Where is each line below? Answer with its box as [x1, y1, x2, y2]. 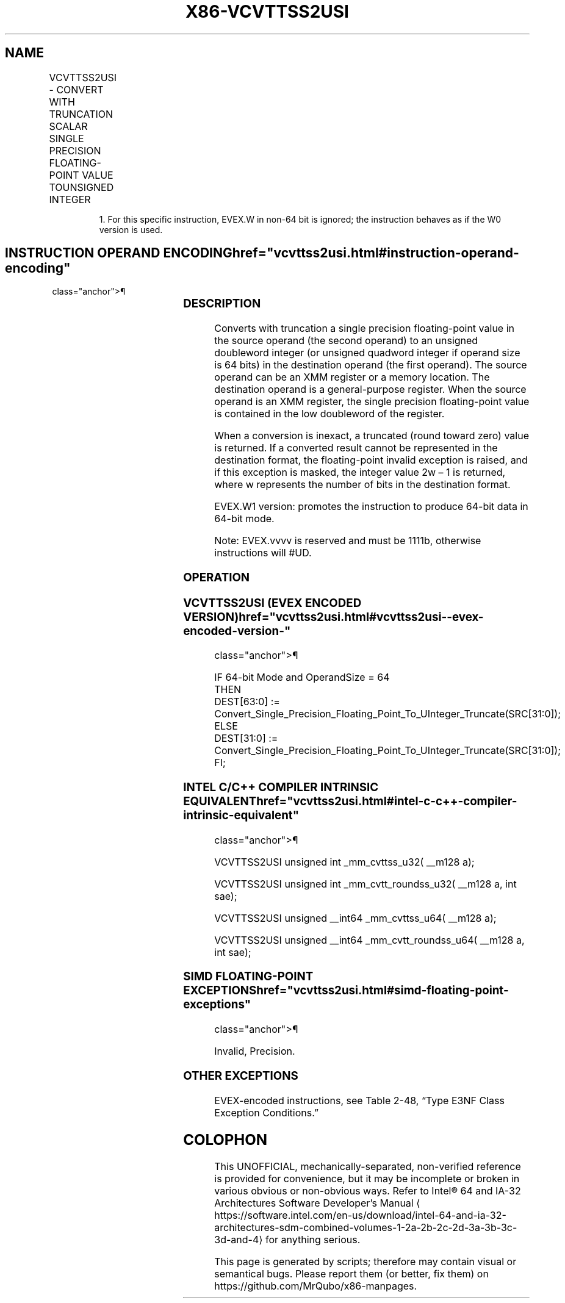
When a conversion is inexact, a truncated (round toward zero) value [214, 429, 529, 442]
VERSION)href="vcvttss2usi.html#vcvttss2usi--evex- [183, 609, 484, 624]
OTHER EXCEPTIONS [183, 1068, 298, 1083]
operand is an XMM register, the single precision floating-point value [214, 395, 530, 408]
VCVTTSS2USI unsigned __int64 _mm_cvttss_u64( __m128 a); [214, 911, 497, 924]
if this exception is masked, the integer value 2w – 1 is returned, [214, 466, 506, 479]
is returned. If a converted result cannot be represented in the [214, 442, 498, 454]
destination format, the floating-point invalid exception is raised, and [214, 454, 528, 467]
